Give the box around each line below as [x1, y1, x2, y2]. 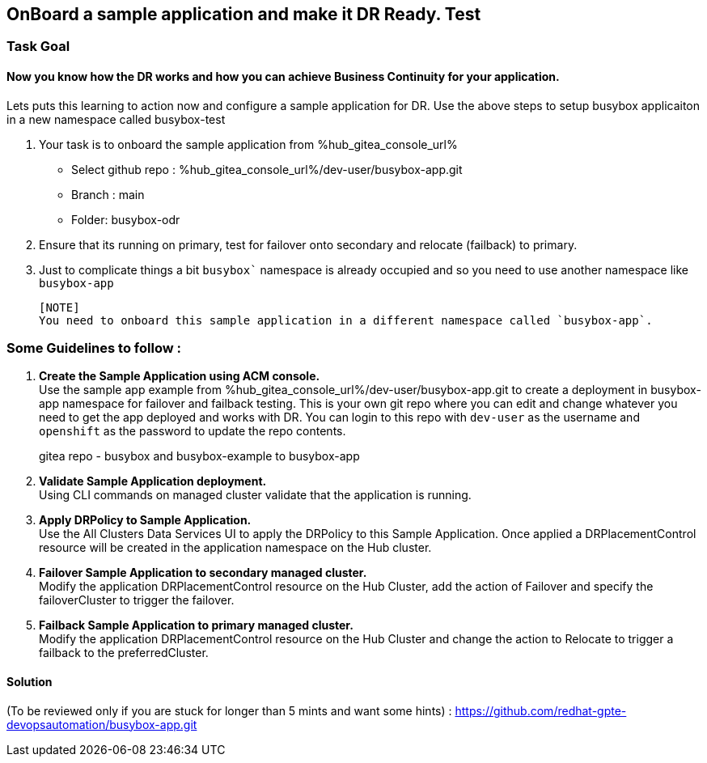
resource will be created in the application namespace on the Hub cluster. [39, 540, 432, 555]
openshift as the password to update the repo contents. [39, 424, 346, 439]
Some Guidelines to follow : [6, 340, 181, 357]
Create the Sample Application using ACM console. [39, 369, 320, 384]
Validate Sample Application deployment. [39, 474, 267, 489]
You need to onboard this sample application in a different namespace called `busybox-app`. [39, 313, 653, 327]
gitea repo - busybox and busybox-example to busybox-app [39, 449, 360, 464]
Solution [6, 675, 53, 689]
